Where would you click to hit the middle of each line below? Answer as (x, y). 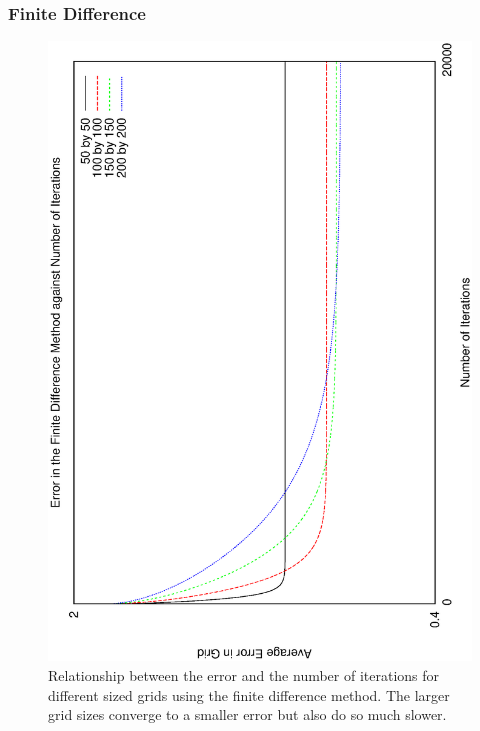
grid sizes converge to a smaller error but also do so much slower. (247, 714)
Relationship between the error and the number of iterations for (244, 675)
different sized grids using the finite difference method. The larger (249, 694)
